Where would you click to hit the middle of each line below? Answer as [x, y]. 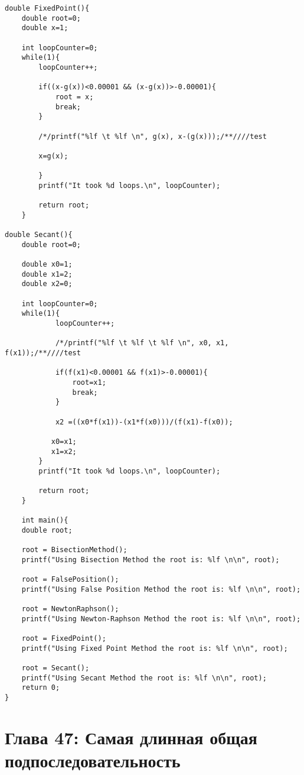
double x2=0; [47, 284]
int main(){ [45, 521]
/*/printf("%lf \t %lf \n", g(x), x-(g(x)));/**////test [153, 136]
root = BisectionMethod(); [74, 550]
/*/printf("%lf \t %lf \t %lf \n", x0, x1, [142, 343]
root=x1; [89, 382]
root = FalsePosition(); [70, 580]
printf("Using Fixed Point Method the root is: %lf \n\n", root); [155, 648]
